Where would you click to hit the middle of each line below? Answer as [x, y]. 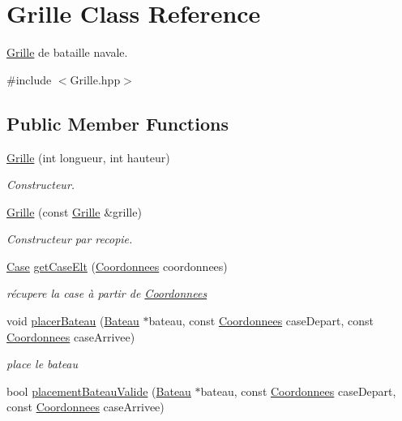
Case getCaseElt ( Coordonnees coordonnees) [117, 266]
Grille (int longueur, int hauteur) [88, 157]
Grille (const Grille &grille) [74, 211]
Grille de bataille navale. [67, 52]
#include [29, 79]
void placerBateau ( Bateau [73, 321]
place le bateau [43, 364]
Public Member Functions [118, 123]
